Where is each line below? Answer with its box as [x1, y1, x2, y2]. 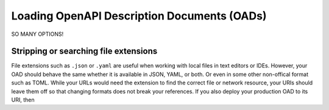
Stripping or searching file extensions [11, 46, 158, 57]
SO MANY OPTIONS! [11, 30, 64, 38]
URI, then [11, 96, 35, 103]
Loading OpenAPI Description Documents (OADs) [11, 9, 267, 22]
